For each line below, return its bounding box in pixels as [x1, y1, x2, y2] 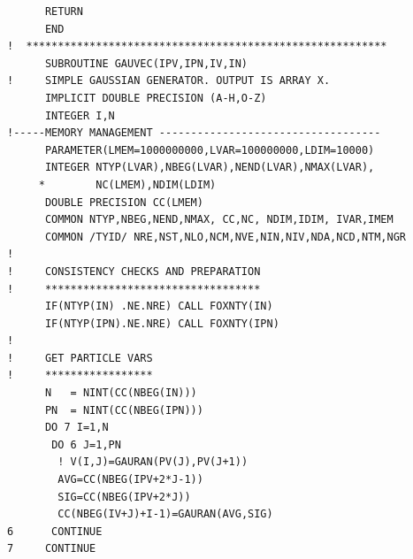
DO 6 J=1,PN [51, 438, 121, 451]
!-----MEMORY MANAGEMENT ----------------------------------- [7, 126, 381, 140]
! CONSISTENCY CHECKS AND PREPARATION [7, 264, 261, 278]
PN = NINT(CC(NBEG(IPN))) [44, 403, 203, 417]
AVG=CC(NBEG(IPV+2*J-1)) [57, 473, 203, 486]
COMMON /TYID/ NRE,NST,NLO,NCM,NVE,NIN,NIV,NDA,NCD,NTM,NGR [44, 230, 407, 243]
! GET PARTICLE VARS [7, 351, 153, 364]
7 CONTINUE [7, 542, 96, 555]
